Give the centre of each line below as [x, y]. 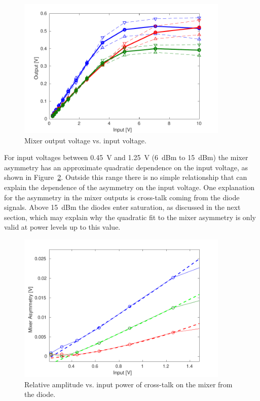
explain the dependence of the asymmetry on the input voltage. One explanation [129, 187]
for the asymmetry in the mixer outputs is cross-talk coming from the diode [122, 197]
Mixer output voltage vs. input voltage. [85, 140]
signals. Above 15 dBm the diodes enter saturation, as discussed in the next [122, 207]
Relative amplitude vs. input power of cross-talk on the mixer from [128, 384]
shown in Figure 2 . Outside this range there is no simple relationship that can [126, 177]
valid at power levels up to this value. [62, 227]
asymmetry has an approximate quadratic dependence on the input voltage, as [126, 167]
